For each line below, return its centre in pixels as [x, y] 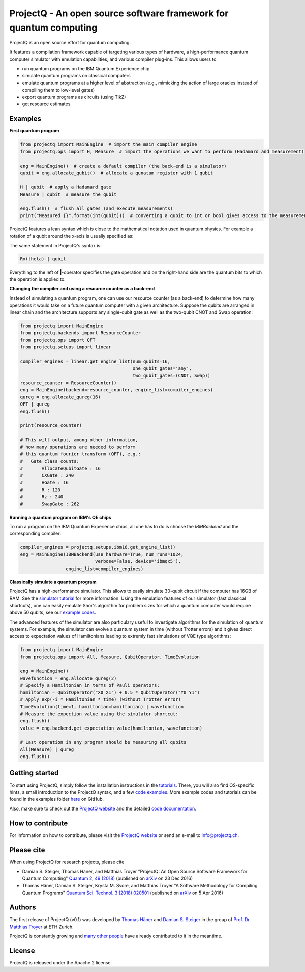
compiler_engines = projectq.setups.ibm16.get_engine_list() [98, 547]
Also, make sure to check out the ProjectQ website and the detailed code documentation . [103, 808]
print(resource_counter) [51, 426]
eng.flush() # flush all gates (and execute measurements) [97, 208]
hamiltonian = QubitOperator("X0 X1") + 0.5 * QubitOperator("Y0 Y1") [110, 692]
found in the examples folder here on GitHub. [57, 799]
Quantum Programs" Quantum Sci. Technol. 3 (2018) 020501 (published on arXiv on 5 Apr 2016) [123, 893]
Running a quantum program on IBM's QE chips [60, 517]
